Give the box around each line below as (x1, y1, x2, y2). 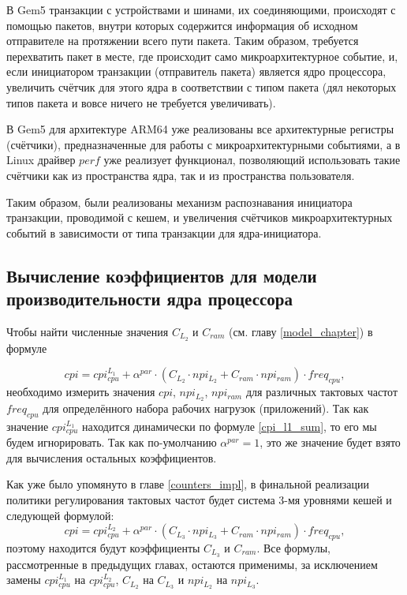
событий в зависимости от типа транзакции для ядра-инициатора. (6, 224, 322, 241)
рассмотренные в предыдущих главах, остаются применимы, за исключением (6, 556, 378, 572)
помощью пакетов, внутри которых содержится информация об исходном (6, 17, 358, 33)
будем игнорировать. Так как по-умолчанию (6, 434, 217, 451)
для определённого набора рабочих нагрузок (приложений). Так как (43, 400, 369, 417)
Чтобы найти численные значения (6, 323, 169, 339)
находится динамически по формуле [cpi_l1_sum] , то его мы (81, 417, 377, 434)
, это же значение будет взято (260, 434, 401, 451)
